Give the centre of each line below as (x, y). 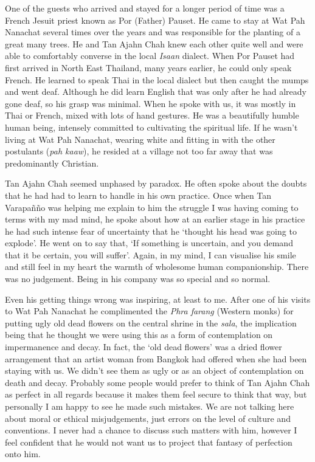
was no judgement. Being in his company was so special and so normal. (138, 279)
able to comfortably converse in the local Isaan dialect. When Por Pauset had (150, 56)
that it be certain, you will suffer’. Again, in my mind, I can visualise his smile (151, 254)
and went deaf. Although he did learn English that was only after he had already (156, 91)
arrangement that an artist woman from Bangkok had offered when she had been (156, 358)
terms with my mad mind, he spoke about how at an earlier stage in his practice (155, 219)
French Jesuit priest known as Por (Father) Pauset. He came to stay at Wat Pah (155, 20)
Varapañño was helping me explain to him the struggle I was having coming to (152, 207)
